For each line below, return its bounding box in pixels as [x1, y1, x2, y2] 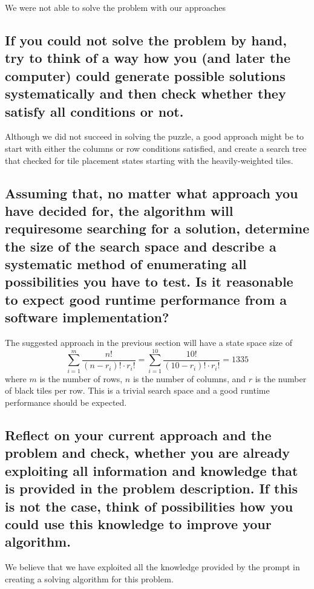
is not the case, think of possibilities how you [5, 496, 293, 515]
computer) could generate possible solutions [5, 66, 286, 85]
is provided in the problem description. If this [5, 479, 298, 498]
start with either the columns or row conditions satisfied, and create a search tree [5, 142, 307, 154]
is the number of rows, [39, 372, 123, 385]
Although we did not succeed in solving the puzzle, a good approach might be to [5, 130, 304, 143]
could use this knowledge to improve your [5, 514, 272, 533]
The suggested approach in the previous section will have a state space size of [5, 336, 292, 349]
